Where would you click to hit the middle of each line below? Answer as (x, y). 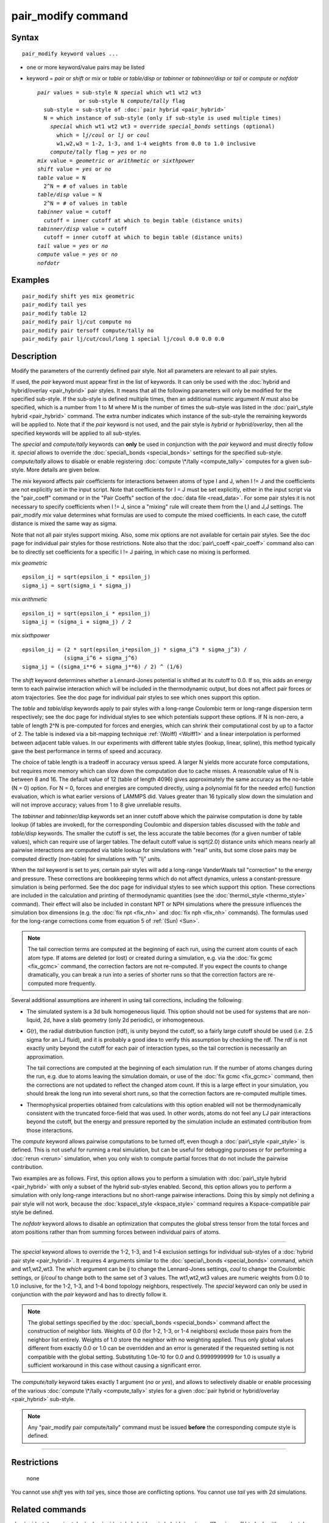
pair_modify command (70, 16)
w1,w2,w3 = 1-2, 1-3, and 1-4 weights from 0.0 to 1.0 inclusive (156, 144)
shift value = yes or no (74, 169)
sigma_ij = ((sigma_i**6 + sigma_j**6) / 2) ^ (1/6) (102, 666)
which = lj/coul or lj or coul (103, 135)
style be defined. (33, 1212)
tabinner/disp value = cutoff (83, 229)
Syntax (25, 37)
